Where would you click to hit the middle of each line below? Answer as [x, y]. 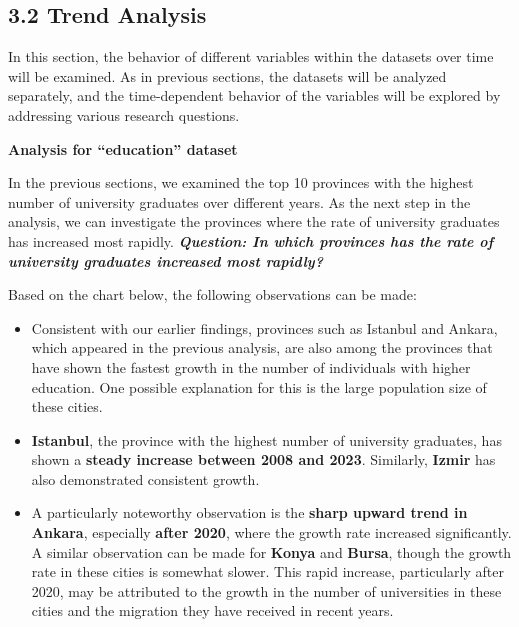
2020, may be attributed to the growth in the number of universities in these [266, 590]
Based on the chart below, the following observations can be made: [212, 294]
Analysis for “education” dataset [123, 148]
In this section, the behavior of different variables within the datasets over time [251, 56]
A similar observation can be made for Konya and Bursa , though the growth [271, 551]
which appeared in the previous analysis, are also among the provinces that [262, 347]
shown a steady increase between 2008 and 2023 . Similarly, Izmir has [263, 459]
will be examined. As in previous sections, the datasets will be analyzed [227, 75]
